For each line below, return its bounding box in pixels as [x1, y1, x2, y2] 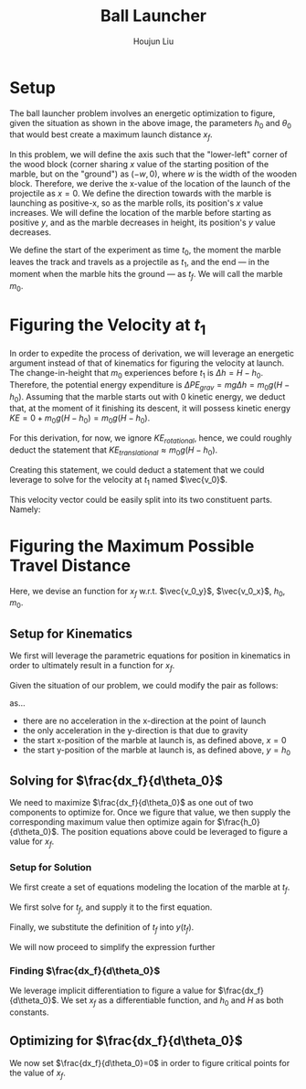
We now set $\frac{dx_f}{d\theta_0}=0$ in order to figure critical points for [9, 1057, 290, 1068]
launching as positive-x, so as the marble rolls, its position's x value [9, 198, 263, 208]
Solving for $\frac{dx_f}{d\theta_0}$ [9, 773, 224, 788]
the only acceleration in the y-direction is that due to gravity [22, 724, 248, 736]
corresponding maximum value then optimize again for [9, 817, 216, 827]
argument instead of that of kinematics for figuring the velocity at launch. [9, 358, 285, 368]
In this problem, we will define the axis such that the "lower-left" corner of [9, 149, 288, 160]
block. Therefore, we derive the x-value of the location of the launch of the [9, 178, 290, 189]
